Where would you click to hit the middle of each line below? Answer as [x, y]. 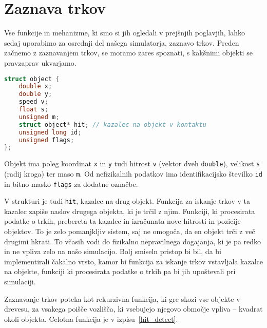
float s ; [33, 109]
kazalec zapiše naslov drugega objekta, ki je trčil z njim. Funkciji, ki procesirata [130, 211]
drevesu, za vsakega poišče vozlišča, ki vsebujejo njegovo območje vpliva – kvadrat [133, 309]
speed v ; [33, 102]
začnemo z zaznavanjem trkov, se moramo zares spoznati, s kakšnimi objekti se [128, 53]
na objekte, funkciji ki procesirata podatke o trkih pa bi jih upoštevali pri [120, 271]
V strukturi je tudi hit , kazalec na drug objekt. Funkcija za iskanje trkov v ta [127, 201]
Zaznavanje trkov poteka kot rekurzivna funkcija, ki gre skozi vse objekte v [122, 298]
